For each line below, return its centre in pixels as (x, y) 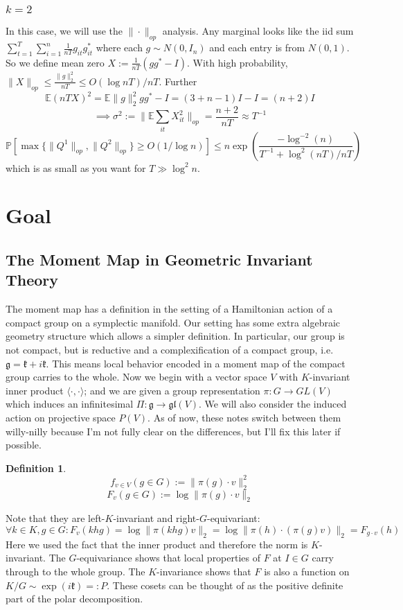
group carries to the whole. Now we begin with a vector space (136, 377)
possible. (24, 445)
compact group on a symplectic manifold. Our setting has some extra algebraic (173, 322)
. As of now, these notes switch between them (244, 417)
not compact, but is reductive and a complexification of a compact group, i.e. (170, 349)
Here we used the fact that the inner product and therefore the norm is (157, 544)
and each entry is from (257, 47)
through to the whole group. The (75, 571)
